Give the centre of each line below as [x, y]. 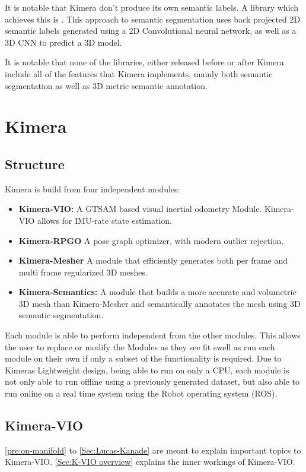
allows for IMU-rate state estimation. [104, 220]
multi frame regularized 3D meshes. [83, 272]
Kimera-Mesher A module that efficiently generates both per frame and [153, 260]
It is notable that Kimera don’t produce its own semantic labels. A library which [152, 7]
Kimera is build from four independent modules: [93, 189]
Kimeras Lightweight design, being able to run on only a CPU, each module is [147, 370]
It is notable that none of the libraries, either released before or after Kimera [144, 62]
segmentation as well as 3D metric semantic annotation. [106, 85]
